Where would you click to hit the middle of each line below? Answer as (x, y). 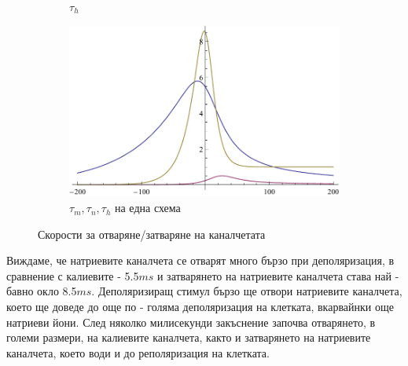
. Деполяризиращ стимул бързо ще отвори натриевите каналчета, (247, 291)
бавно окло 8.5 (42, 291)
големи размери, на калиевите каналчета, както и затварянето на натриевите (189, 337)
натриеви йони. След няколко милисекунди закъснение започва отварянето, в (191, 322)
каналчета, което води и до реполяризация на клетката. (138, 352)
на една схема (148, 208)
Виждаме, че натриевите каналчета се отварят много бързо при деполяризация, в (200, 260)
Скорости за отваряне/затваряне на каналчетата (152, 234)
